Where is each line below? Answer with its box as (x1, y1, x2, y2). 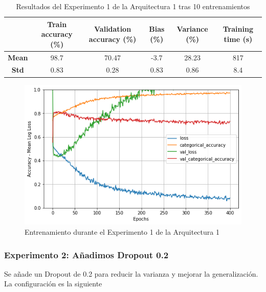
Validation (94, 24, 131, 34)
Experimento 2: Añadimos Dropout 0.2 (4, 248, 169, 261)
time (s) (224, 33, 253, 44)
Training (223, 24, 253, 34)
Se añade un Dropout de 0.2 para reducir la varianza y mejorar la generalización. (4, 268, 258, 279)
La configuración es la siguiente (4, 278, 102, 289)
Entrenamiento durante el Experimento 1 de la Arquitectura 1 (25, 227, 219, 237)
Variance (176, 24, 208, 34)
